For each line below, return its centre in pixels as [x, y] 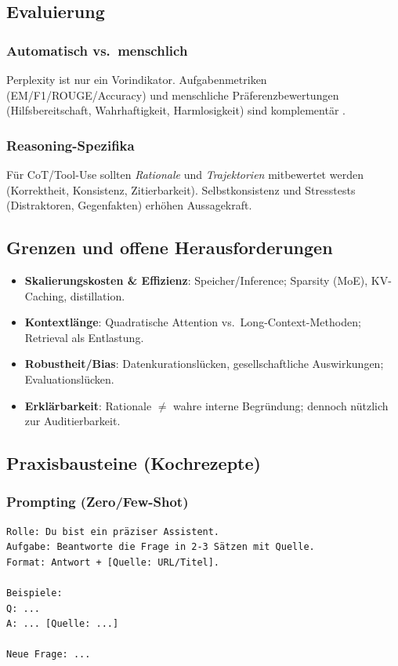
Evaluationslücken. [69, 378]
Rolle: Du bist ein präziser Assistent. [113, 531]
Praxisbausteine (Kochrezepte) [134, 463]
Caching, [46, 295]
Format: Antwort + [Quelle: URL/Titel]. [113, 562]
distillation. [98, 295]
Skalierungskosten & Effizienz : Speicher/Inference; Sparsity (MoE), [196, 280]
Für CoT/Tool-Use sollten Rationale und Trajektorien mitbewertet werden [185, 174]
